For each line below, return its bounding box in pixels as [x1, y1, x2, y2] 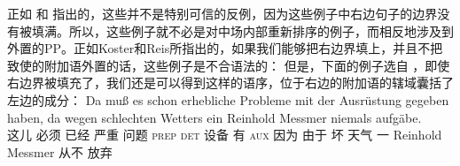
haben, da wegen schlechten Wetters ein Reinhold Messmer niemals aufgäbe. [7, 108, 422, 126]
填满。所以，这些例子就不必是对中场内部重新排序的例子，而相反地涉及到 [31, 21, 454, 40]
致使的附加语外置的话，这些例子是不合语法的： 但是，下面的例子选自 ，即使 [7, 56, 450, 74]
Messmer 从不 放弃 [7, 142, 113, 161]
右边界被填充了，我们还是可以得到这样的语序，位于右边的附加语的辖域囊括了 [7, 73, 454, 92]
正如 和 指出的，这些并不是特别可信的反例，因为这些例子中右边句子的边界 [7, 4, 438, 22]
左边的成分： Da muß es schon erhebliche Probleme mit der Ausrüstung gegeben [7, 90, 449, 109]
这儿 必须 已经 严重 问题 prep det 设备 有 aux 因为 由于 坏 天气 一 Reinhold [7, 125, 442, 144]
